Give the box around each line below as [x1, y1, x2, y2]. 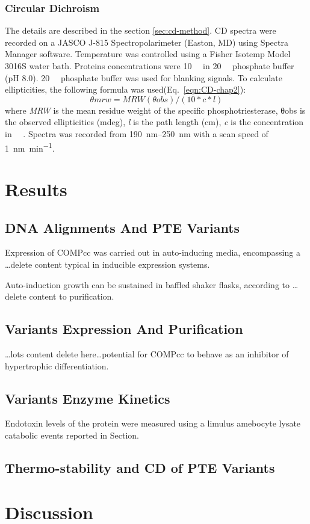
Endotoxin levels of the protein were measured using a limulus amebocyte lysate [5, 417, 301, 430]
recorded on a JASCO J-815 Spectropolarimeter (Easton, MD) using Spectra [5, 35, 288, 48]
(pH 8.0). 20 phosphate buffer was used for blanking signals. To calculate [5, 71, 282, 84]
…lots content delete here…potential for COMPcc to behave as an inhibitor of [5, 347, 289, 360]
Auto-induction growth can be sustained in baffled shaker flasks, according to [5, 278, 290, 291]
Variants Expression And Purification [5, 319, 243, 338]
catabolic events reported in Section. [5, 428, 139, 441]
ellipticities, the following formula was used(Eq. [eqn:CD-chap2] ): [5, 83, 246, 96]
